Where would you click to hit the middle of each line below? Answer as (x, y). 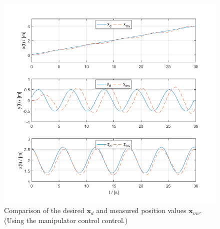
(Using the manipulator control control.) (66, 220)
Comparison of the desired (44, 210)
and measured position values (141, 210)
